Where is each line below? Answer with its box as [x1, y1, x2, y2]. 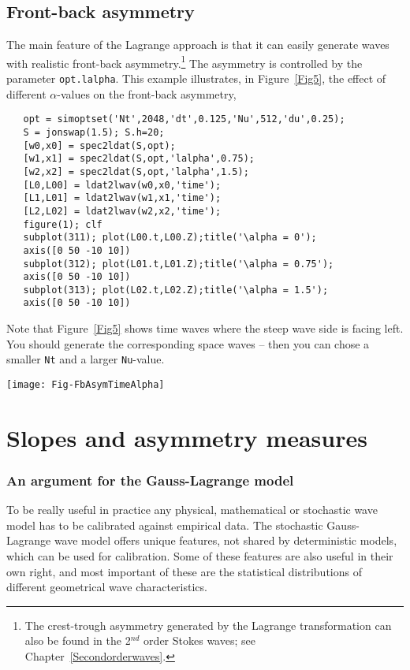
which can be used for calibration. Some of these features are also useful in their [6, 548, 393, 564]
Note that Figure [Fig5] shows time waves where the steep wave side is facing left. [6, 320, 404, 337]
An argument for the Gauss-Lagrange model [6, 470, 294, 489]
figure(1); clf [23, 218, 102, 230]
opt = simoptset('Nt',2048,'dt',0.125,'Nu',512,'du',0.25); [23, 114, 345, 125]
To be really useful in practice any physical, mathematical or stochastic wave [6, 501, 378, 518]
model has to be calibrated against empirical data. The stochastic [6, 516, 323, 533]
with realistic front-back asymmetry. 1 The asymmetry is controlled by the [6, 52, 363, 71]
